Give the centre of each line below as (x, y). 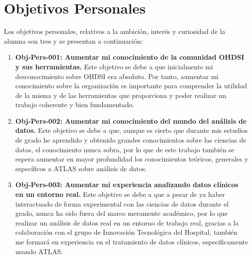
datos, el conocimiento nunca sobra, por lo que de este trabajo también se (125, 149)
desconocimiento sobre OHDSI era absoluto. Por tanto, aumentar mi (117, 76)
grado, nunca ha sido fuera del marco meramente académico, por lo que (121, 213)
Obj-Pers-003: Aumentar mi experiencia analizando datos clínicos (127, 185)
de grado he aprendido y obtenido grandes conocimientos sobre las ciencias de (131, 140)
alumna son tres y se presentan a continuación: (73, 40)
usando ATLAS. (39, 251)
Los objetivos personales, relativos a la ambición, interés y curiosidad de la (115, 31)
